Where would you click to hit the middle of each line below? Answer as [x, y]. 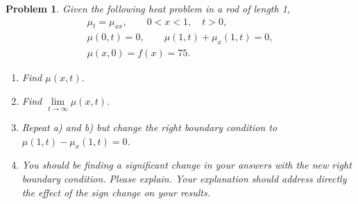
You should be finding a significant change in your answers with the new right [187, 165]
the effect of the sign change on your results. [116, 192]
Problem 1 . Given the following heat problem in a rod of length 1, [148, 8]
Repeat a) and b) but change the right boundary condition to [150, 127]
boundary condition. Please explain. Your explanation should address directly [184, 179]
